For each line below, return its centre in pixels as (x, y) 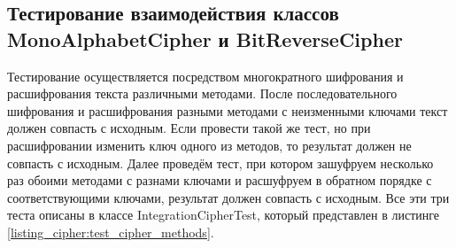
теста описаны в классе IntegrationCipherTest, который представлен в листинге (223, 215)
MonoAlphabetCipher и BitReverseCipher (205, 39)
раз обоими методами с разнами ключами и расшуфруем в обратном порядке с (220, 180)
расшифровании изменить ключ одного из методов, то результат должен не (209, 145)
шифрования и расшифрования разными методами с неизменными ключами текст (228, 110)
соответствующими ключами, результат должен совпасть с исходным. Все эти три (228, 197)
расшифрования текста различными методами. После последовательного (202, 93)
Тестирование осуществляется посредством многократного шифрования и (205, 76)
